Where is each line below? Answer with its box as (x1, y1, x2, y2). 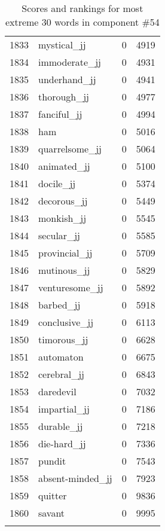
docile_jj (38, 176, 76, 190)
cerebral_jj (38, 367, 85, 381)
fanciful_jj (38, 107, 82, 121)
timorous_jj (38, 332, 88, 346)
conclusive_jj (38, 315, 94, 329)
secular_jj (38, 228, 80, 242)
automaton (38, 350, 84, 364)
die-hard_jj (38, 437, 86, 450)
